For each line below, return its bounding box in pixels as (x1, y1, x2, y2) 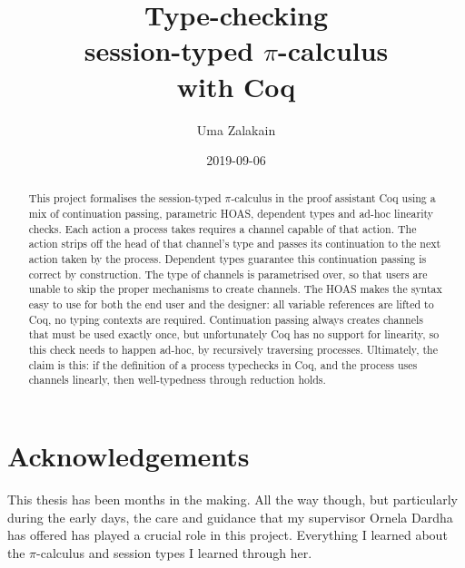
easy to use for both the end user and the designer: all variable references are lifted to (28, 297, 434, 312)
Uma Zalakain (196, 120, 276, 139)
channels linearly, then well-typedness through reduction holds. (28, 372, 326, 387)
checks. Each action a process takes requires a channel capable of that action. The (28, 220, 417, 236)
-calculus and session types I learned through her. (36, 543, 312, 562)
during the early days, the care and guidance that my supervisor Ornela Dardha (7, 507, 453, 526)
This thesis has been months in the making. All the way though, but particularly (7, 489, 458, 508)
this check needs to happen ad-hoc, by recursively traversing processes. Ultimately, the (28, 342, 438, 357)
